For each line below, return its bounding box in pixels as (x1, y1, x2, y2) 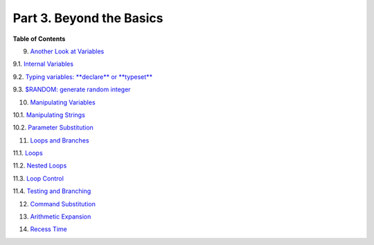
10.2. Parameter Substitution (12, 123, 93, 131)
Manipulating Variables (30, 98, 96, 107)
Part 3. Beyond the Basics (12, 10, 163, 26)
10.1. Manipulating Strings (12, 111, 86, 119)
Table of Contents (12, 35, 66, 43)
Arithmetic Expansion (30, 212, 91, 221)
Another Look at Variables (30, 47, 105, 55)
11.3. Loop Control (12, 174, 64, 183)
